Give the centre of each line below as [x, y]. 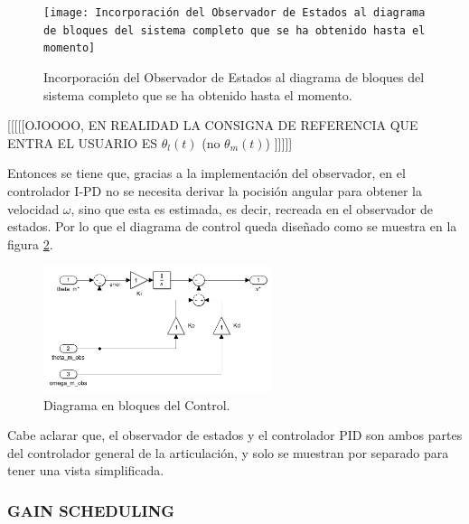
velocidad [33, 208]
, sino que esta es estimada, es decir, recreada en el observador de [252, 208]
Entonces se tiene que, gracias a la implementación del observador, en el [206, 173]
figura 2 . [30, 243]
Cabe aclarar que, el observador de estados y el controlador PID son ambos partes [235, 435]
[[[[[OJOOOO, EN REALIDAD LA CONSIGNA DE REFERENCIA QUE [213, 125]
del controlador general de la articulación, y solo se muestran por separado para [228, 452]
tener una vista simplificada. [86, 470]
